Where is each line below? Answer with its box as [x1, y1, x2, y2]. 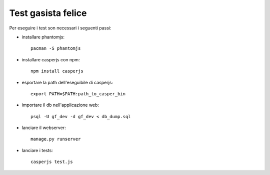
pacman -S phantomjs [30, 45, 81, 51]
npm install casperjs [30, 68, 83, 74]
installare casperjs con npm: [21, 56, 80, 62]
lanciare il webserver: [21, 125, 66, 131]
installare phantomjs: [21, 34, 65, 40]
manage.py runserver [30, 136, 81, 142]
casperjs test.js [30, 159, 73, 165]
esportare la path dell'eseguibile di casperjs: [21, 79, 113, 85]
